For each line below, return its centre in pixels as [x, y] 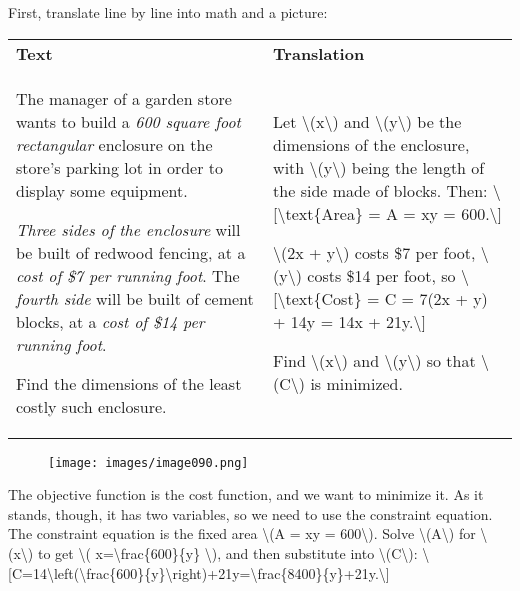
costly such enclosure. [91, 406]
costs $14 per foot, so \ [388, 275]
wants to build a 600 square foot [128, 121]
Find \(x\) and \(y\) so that [374, 360]
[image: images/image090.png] [148, 462]
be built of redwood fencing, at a [131, 252]
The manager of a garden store [124, 98]
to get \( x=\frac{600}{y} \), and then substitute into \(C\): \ [233, 553]
